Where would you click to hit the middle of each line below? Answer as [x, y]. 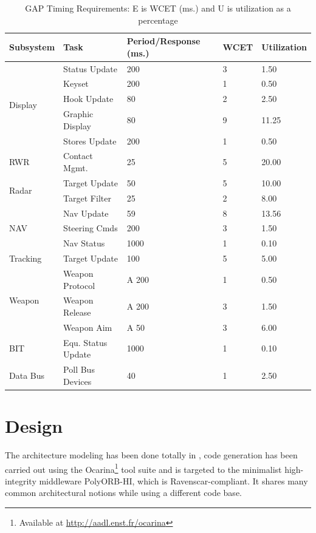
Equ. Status [85, 342]
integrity [21, 480]
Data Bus [27, 375]
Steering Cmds [91, 228]
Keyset [76, 83]
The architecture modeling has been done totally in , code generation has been [151, 454]
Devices [77, 381]
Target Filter [87, 198]
